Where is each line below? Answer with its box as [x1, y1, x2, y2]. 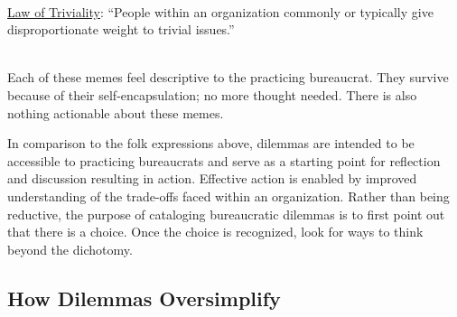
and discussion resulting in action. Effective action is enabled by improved [7, 169, 417, 188]
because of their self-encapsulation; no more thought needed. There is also [7, 85, 417, 104]
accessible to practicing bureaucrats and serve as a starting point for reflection [7, 151, 441, 170]
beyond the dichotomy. [7, 239, 133, 258]
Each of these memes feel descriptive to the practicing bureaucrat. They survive [7, 68, 449, 87]
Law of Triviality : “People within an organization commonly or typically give [7, 2, 434, 21]
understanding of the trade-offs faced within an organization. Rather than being [7, 186, 450, 205]
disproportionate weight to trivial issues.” [7, 20, 235, 39]
